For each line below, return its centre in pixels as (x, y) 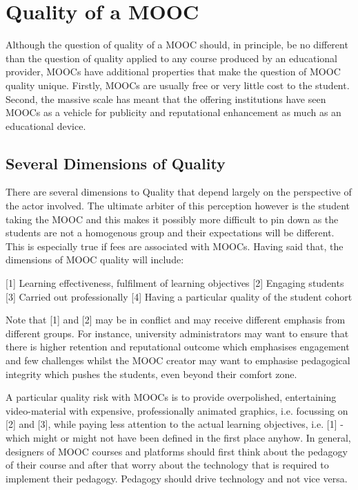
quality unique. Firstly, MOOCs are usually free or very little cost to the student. (178, 85)
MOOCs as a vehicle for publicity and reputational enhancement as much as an (173, 112)
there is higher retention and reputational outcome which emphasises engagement (178, 347)
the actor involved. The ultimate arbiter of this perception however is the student (178, 206)
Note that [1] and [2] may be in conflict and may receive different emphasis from (176, 320)
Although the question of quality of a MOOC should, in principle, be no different (177, 45)
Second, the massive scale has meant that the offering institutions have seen (166, 98)
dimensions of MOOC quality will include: (95, 260)
